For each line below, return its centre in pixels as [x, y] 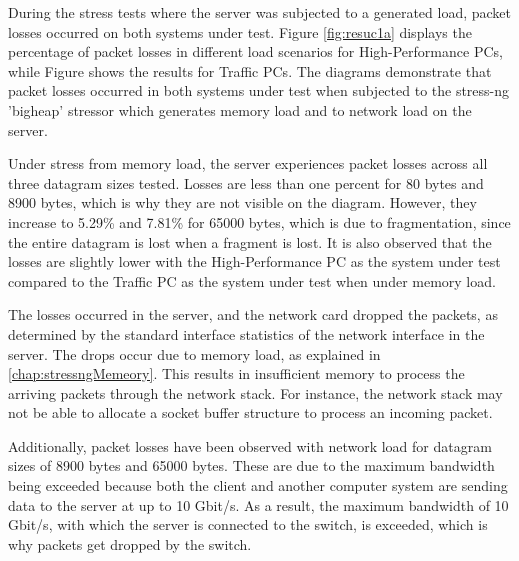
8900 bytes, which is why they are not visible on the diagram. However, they [242, 202]
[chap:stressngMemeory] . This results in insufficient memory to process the [236, 373]
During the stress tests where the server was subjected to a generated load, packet [260, 12]
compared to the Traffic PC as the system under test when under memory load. [252, 280]
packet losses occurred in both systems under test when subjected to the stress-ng [259, 90]
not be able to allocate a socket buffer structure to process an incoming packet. [250, 412]
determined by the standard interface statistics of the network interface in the [246, 333]
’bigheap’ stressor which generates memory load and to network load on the [240, 109]
